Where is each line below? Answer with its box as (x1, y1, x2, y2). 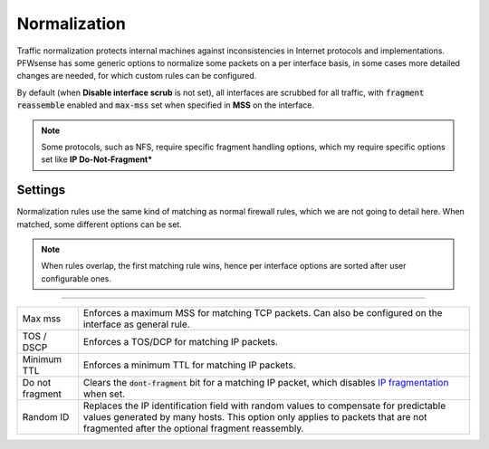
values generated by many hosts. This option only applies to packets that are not (82, 411, 427, 424)
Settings (16, 182, 66, 198)
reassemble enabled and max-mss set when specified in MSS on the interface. (16, 100, 314, 110)
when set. (82, 387, 126, 400)
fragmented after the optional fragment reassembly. (82, 422, 304, 435)
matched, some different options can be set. (16, 218, 183, 230)
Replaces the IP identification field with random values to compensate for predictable (82, 399, 446, 412)
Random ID (22, 411, 70, 424)
